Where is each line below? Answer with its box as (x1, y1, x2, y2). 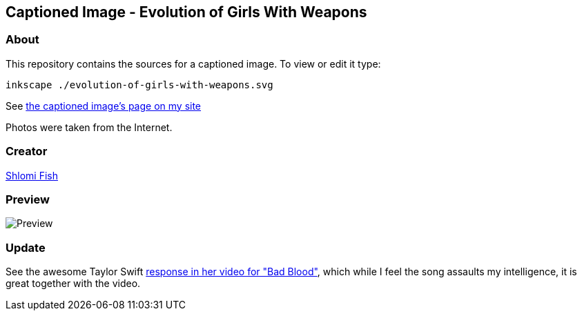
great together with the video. (6, 277, 141, 290)
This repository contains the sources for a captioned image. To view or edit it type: (6, 57, 381, 70)
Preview (6, 192, 50, 206)
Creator (6, 144, 48, 159)
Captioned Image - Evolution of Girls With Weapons (6, 3, 367, 21)
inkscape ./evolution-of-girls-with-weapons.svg (6, 79, 273, 90)
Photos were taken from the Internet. (6, 121, 173, 133)
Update (6, 240, 46, 255)
